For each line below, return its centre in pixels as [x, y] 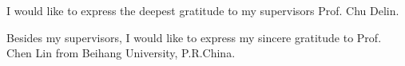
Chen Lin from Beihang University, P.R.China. [121, 53]
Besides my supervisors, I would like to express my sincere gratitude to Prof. [194, 37]
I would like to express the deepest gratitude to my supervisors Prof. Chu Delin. [203, 10]
